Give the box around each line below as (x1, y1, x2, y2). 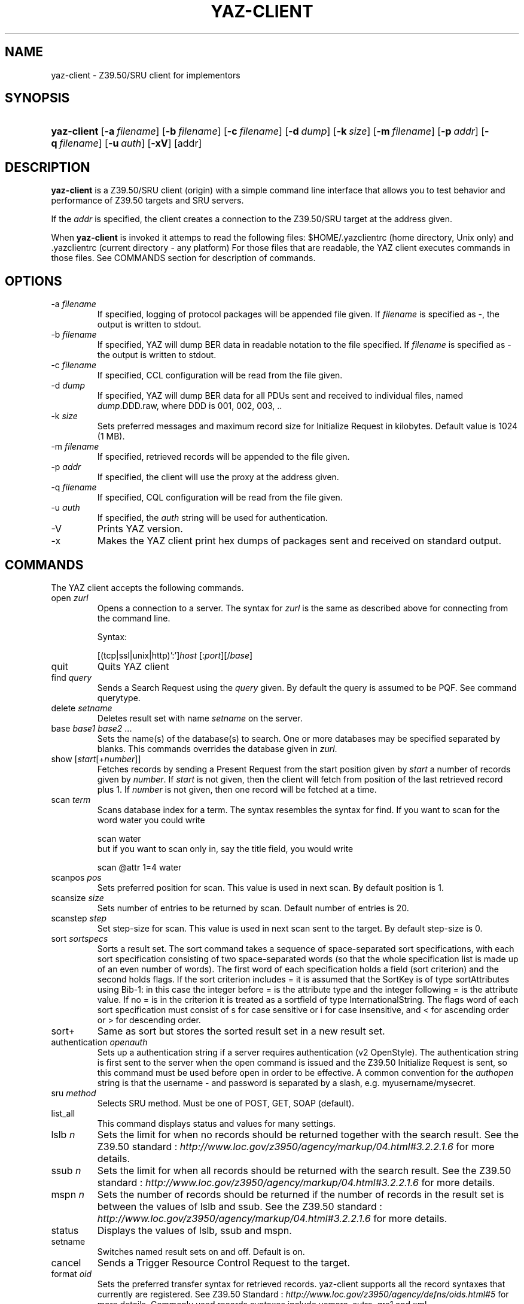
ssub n (51, 1164, 81, 1176)
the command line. (97, 612, 170, 623)
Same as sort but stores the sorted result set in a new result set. (97, 1024, 385, 1037)
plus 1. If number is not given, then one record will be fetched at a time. (97, 784, 377, 794)
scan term (51, 794, 91, 805)
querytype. (97, 692, 141, 703)
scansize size (51, 892, 104, 903)
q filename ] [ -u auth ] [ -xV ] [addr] (51, 137, 202, 150)
